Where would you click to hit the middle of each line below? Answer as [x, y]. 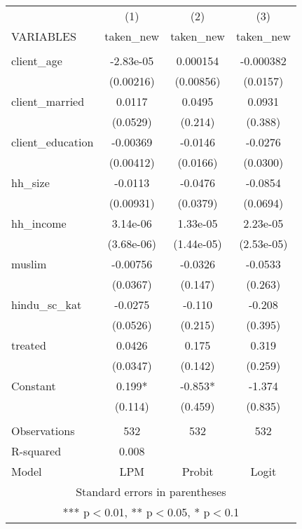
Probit [198, 471]
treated [29, 345]
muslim [29, 264]
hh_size [30, 183]
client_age [37, 61]
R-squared [36, 451]
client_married [48, 101]
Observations [43, 431]
